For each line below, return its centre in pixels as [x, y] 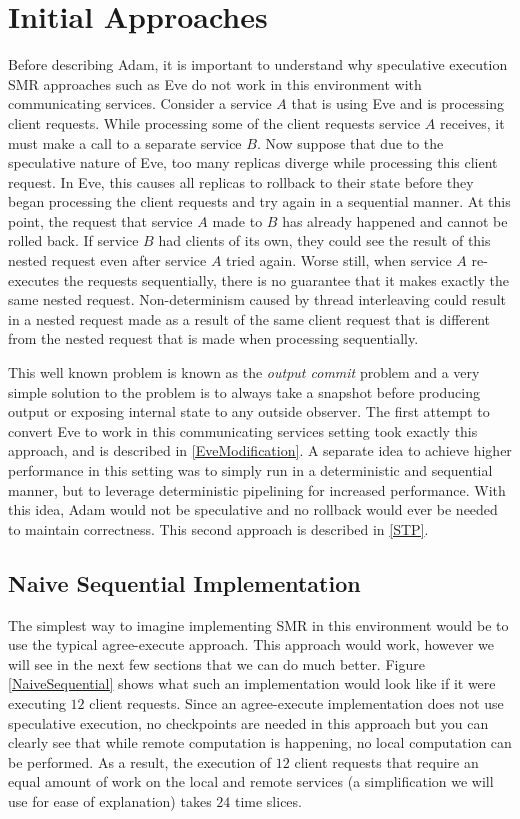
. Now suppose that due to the [350, 142]
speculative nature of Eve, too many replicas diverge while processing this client [253, 162]
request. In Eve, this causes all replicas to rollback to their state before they [241, 181]
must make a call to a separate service [125, 142]
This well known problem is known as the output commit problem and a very [244, 372]
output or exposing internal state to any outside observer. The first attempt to [249, 411]
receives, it [472, 122]
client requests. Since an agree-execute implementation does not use [296, 702]
